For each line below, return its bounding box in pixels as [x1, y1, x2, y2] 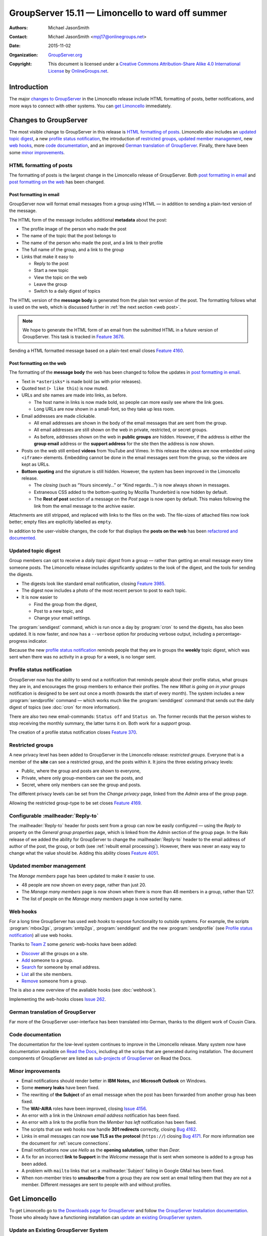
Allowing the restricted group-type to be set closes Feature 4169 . [9, 800, 142, 806]
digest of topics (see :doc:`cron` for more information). [9, 705, 121, 710]
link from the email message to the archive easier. [34, 503, 135, 509]
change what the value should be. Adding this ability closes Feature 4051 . [9, 850, 159, 856]
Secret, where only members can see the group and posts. [21, 782, 141, 788]
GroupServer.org [48, 52, 83, 58]
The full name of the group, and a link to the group [21, 247, 125, 253]
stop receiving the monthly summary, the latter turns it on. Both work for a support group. [9, 720, 191, 726]
